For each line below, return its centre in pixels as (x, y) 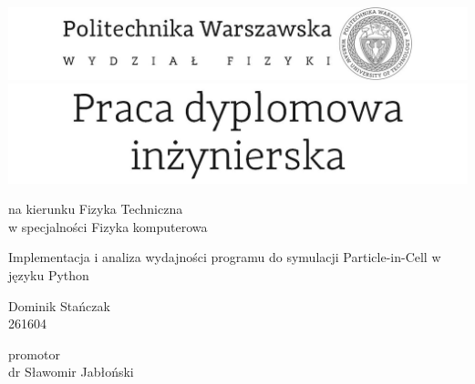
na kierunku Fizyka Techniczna (96, 209)
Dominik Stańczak (59, 305)
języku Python (49, 274)
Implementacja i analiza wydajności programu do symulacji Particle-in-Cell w (225, 257)
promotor (34, 354)
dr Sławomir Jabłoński (71, 372)
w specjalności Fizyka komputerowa (108, 226)
